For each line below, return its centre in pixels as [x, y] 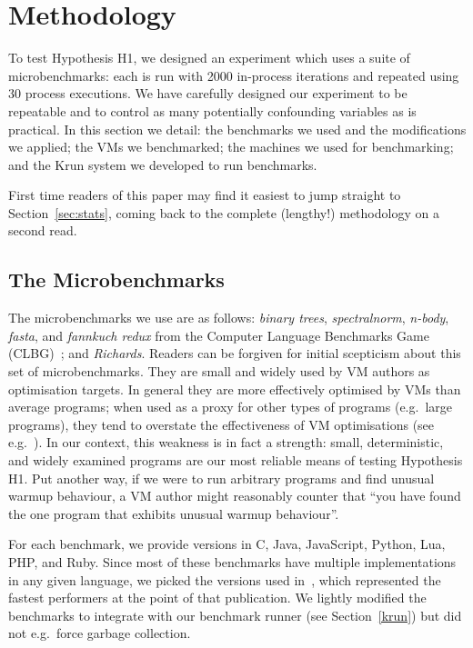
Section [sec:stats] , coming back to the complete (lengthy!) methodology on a [224, 212]
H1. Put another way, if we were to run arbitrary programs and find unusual [221, 478]
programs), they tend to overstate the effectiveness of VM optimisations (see [221, 424]
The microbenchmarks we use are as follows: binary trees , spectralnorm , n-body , [229, 318]
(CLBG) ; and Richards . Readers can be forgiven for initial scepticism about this [235, 353]
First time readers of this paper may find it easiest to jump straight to [205, 195]
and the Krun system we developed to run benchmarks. [163, 164]
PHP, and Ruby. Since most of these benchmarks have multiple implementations [232, 561]
